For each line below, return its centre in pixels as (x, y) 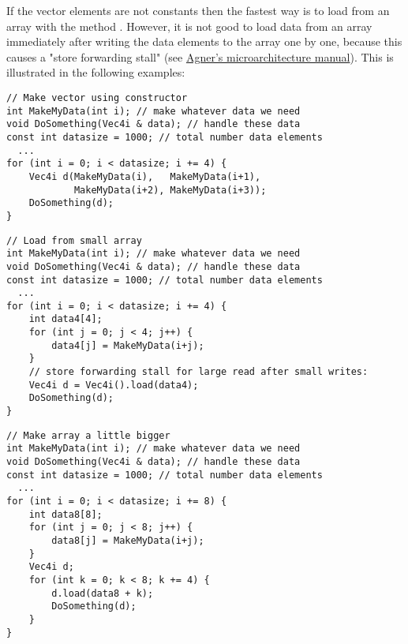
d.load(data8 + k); (103, 593)
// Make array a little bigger (88, 435)
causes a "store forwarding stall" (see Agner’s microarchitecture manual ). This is (200, 56)
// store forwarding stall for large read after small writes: (198, 372)
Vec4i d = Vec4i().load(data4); (114, 385)
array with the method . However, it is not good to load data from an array (189, 26)
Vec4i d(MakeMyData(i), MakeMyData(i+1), (145, 176)
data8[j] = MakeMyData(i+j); (128, 540)
